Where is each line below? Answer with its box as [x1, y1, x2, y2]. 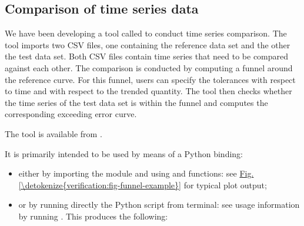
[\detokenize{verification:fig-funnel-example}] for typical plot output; [18, 178, 267, 191]
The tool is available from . [5, 127, 102, 139]
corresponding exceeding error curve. [5, 108, 137, 120]
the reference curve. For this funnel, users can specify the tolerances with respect [5, 73, 296, 85]
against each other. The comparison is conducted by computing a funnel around [5, 61, 293, 74]
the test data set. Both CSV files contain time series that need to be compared [5, 50, 289, 62]
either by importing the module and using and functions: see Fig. [18, 167, 254, 180]
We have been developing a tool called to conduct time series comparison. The [5, 27, 287, 39]
